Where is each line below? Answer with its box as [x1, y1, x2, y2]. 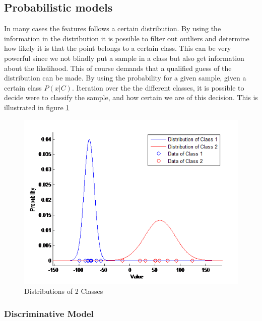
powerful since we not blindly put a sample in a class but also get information [4, 52, 244, 63]
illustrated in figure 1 [4, 102, 70, 112]
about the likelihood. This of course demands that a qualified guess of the [4, 62, 232, 73]
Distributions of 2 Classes [24, 286, 103, 296]
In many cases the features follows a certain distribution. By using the [4, 23, 221, 34]
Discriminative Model [4, 307, 94, 319]
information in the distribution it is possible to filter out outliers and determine [4, 33, 249, 43]
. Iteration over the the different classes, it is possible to [72, 82, 244, 93]
